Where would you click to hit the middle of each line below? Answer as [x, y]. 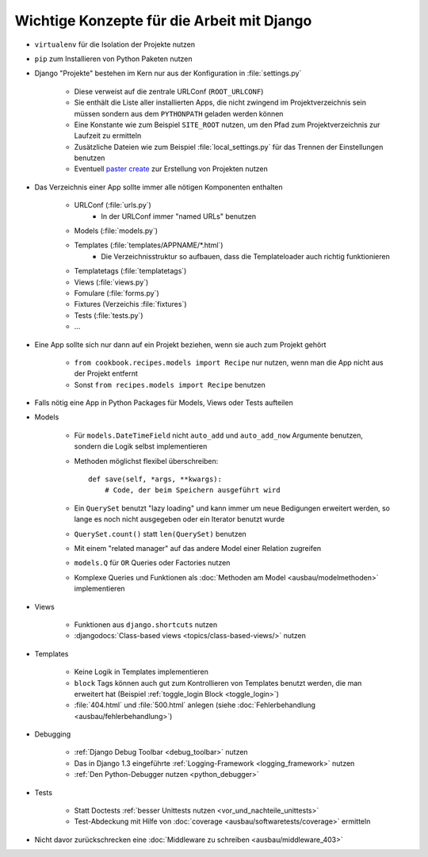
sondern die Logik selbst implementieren [141, 446]
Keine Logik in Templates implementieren [141, 672]
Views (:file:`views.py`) [111, 282]
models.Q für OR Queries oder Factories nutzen [152, 563]
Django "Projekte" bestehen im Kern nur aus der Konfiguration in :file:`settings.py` [168, 73]
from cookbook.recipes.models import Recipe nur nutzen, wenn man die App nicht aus [229, 362]
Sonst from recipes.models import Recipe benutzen [170, 385]
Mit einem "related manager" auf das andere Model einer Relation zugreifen [198, 548]
